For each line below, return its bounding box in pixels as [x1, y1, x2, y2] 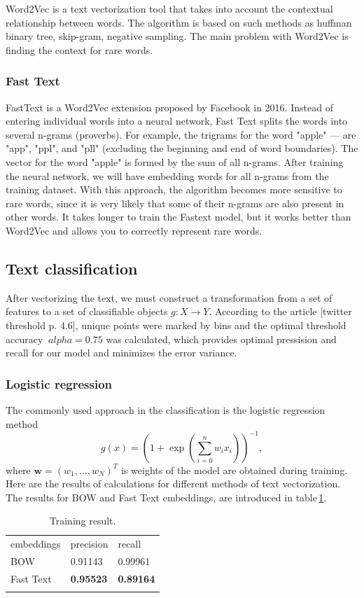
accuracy [6, 331, 43, 346]
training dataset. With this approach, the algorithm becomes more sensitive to [6, 182, 342, 197]
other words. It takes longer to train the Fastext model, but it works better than [6, 209, 351, 224]
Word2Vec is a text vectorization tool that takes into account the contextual [6, 1, 333, 15]
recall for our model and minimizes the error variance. [6, 345, 237, 360]
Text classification [6, 257, 138, 279]
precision [70, 536, 108, 551]
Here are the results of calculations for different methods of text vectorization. [6, 476, 341, 491]
